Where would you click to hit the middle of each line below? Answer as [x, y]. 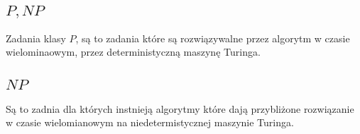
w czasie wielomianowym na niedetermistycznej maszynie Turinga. [150, 122]
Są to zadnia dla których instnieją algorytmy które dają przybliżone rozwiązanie [180, 108]
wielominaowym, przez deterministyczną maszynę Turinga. [133, 52]
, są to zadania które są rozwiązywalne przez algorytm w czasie [213, 38]
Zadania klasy [36, 38]
